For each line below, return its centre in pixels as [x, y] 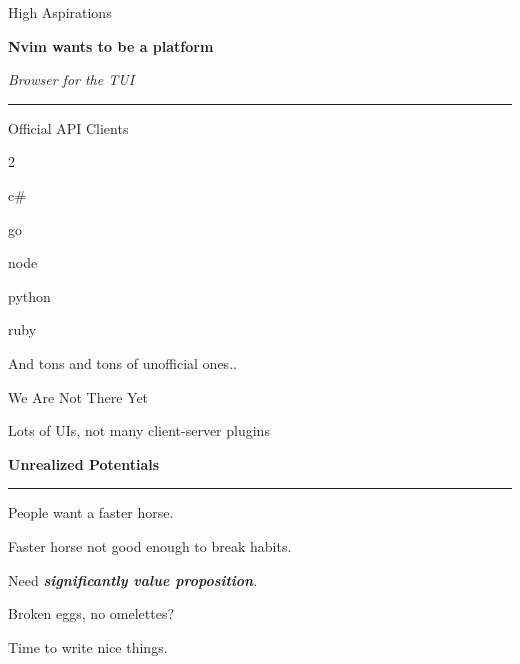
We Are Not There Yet [78, 396]
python [29, 295]
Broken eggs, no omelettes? [91, 613]
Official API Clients [68, 127]
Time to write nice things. [88, 646]
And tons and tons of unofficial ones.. [122, 362]
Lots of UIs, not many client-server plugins [139, 430]
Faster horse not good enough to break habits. [150, 545]
